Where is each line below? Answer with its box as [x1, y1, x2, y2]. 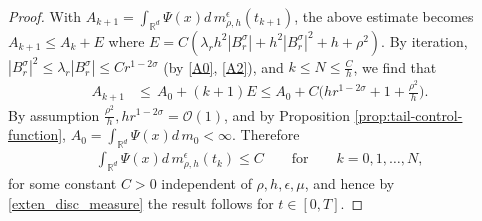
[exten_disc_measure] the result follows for [8, 192, 274, 213]
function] [8, 124, 63, 145]
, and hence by [304, 172, 395, 193]
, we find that [353, 56, 437, 77]
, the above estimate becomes [294, 6, 474, 26]
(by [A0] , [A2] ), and [163, 56, 284, 77]
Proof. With [8, 6, 82, 26]
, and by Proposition [223, 104, 350, 125]
